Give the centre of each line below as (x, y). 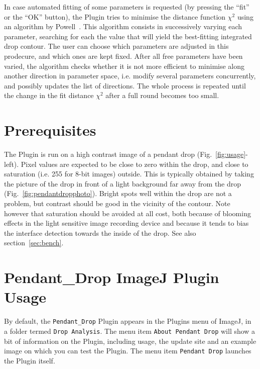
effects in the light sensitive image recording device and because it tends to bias (126, 223)
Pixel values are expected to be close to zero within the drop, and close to (135, 164)
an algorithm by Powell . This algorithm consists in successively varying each (123, 26)
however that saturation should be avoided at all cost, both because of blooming (127, 213)
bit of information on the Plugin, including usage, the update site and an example (130, 341)
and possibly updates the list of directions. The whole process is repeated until (125, 85)
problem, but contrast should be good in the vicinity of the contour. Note (117, 203)
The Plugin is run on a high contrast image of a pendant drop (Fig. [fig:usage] (125, 154)
